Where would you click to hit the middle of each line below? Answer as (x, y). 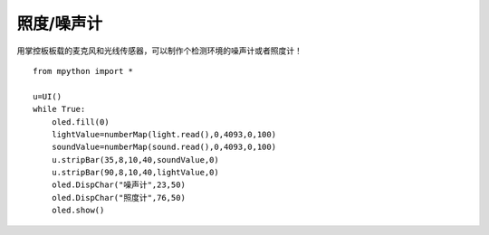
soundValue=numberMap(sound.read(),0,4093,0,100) (163, 147)
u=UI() (48, 96)
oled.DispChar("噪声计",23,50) (118, 185)
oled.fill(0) (80, 122)
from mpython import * (83, 71)
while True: (59, 109)
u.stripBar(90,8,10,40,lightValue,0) (135, 173)
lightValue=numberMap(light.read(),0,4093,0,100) (163, 134)
